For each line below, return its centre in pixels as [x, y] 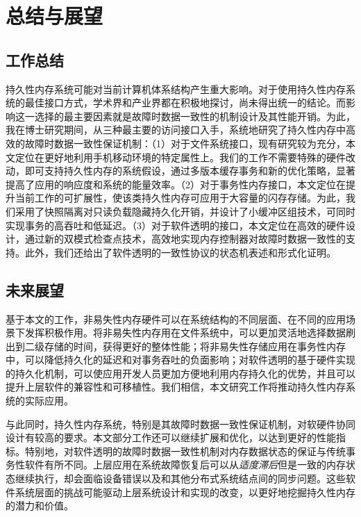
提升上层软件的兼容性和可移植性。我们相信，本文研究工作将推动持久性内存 [176, 387]
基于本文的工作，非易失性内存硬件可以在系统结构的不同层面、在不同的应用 [176, 319]
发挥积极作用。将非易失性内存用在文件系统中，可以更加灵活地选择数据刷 [190, 333]
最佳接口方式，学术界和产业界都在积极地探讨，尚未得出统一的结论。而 [185, 102]
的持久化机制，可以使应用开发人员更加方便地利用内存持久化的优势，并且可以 [180, 373]
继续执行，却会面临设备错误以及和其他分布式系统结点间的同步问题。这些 [180, 478]
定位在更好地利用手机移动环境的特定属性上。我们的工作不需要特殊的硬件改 [185, 157]
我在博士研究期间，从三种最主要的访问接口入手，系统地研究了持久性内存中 [176, 130]
